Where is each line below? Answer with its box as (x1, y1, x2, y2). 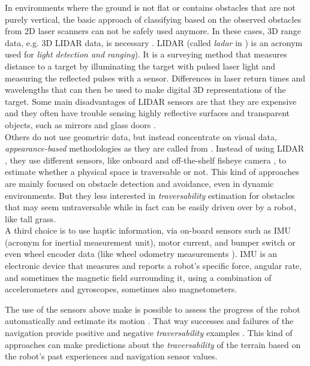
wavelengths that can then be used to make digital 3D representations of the (5, 83, 286, 96)
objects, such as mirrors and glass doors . (5, 118, 156, 131)
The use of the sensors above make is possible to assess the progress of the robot (5, 303, 300, 315)
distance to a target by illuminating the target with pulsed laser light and (5, 59, 276, 72)
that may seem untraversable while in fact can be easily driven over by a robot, (5, 201, 297, 213)
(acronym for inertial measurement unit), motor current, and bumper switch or (5, 235, 296, 248)
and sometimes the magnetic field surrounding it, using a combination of (5, 271, 272, 283)
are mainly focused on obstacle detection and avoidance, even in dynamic (5, 177, 274, 189)
